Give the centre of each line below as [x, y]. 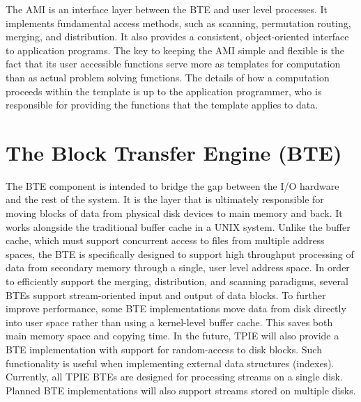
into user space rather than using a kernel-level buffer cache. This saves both [169, 322]
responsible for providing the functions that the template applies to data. [162, 105]
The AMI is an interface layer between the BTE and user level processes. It [167, 9]
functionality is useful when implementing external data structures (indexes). [170, 363]
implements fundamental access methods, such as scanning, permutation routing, [178, 23]
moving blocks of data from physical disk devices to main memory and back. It [174, 213]
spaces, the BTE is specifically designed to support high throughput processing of [180, 254]
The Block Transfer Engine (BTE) [174, 152]
